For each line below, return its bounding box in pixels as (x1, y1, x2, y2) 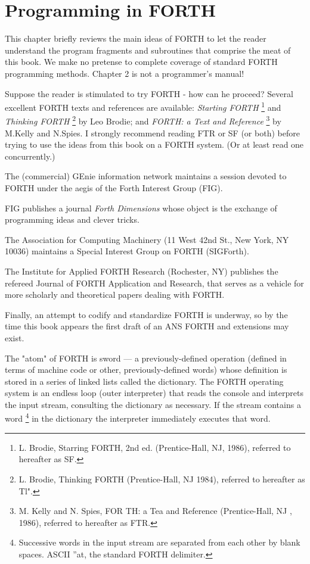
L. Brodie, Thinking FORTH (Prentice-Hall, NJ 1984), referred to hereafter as (18, 472, 305, 485)
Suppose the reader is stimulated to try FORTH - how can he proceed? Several (5, 87, 293, 99)
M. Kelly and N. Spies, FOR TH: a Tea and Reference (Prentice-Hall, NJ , (18, 504, 292, 517)
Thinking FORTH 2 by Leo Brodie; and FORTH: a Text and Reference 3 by (5, 113, 281, 127)
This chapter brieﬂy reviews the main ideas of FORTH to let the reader (5, 32, 266, 45)
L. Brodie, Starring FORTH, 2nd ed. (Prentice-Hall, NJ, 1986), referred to (18, 441, 291, 453)
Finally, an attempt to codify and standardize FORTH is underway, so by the (5, 308, 288, 320)
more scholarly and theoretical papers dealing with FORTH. (5, 288, 225, 301)
